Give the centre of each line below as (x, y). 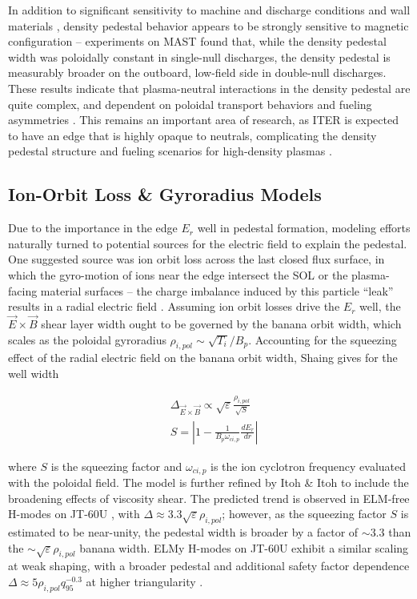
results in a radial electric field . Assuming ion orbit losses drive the (174, 306)
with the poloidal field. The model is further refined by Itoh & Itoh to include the (208, 482)
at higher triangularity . (144, 581)
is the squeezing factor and (116, 466)
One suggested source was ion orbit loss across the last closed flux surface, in (196, 259)
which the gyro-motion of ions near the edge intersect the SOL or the (178, 274)
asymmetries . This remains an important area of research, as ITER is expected (203, 120)
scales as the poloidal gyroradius (87, 339)
